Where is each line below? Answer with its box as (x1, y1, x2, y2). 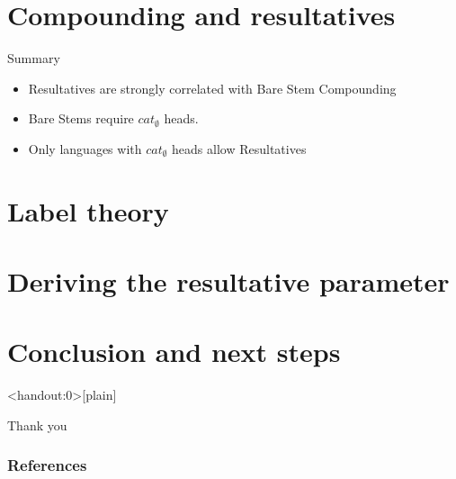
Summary (7, 49, 60, 68)
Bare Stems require (28, 109, 134, 128)
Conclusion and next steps (7, 333, 341, 370)
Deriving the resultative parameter (7, 263, 450, 300)
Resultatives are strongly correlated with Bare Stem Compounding (28, 78, 397, 97)
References (7, 454, 87, 476)
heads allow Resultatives (172, 139, 307, 158)
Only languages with (28, 139, 142, 158)
